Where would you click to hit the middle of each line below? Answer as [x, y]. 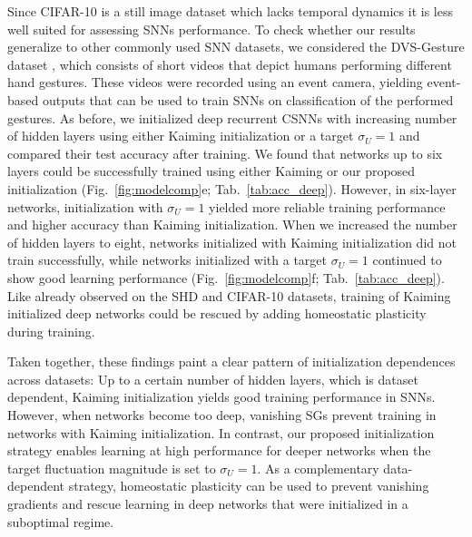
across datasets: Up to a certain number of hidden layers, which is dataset [213, 379]
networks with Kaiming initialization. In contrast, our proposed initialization [221, 432]
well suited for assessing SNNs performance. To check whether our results [211, 29]
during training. [51, 331]
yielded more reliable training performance [327, 206]
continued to [407, 260]
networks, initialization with [85, 206]
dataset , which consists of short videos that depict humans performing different [230, 64]
